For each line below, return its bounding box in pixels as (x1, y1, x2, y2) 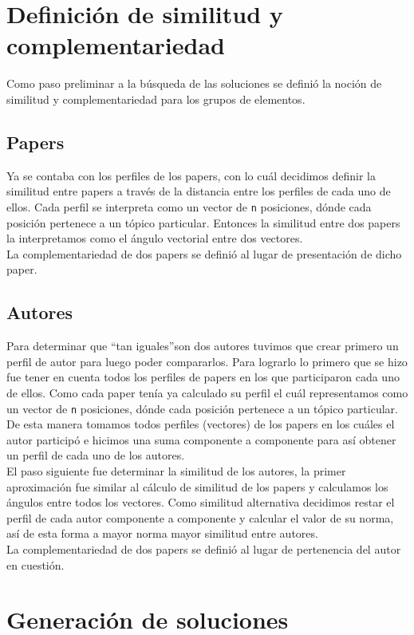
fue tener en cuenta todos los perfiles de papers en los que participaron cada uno (6, 369, 400, 385)
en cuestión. (6, 556, 65, 573)
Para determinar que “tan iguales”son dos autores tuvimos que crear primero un (6, 337, 399, 354)
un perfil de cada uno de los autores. (6, 447, 185, 463)
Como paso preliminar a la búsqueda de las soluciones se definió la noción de (6, 75, 382, 92)
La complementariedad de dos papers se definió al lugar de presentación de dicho (6, 245, 402, 262)
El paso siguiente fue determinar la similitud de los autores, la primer (6, 462, 346, 479)
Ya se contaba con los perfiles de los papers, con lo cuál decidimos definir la (6, 167, 376, 183)
